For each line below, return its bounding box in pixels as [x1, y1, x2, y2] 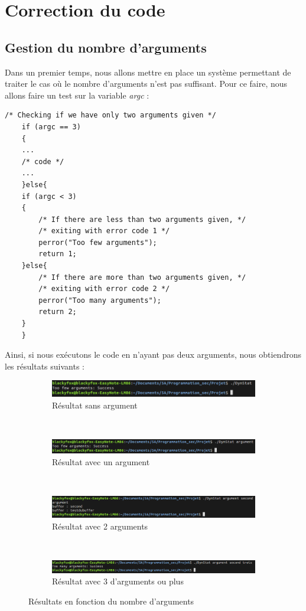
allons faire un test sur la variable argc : [5, 89, 149, 101]
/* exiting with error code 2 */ [38, 285, 170, 293]
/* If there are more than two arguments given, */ [38, 273, 246, 282]
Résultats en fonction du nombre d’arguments [28, 595, 194, 607]
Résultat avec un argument [52, 455, 150, 468]
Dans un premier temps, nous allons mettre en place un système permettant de [5, 66, 291, 78]
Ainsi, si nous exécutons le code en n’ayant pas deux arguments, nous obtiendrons [5, 348, 301, 361]
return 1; [38, 250, 77, 259]
